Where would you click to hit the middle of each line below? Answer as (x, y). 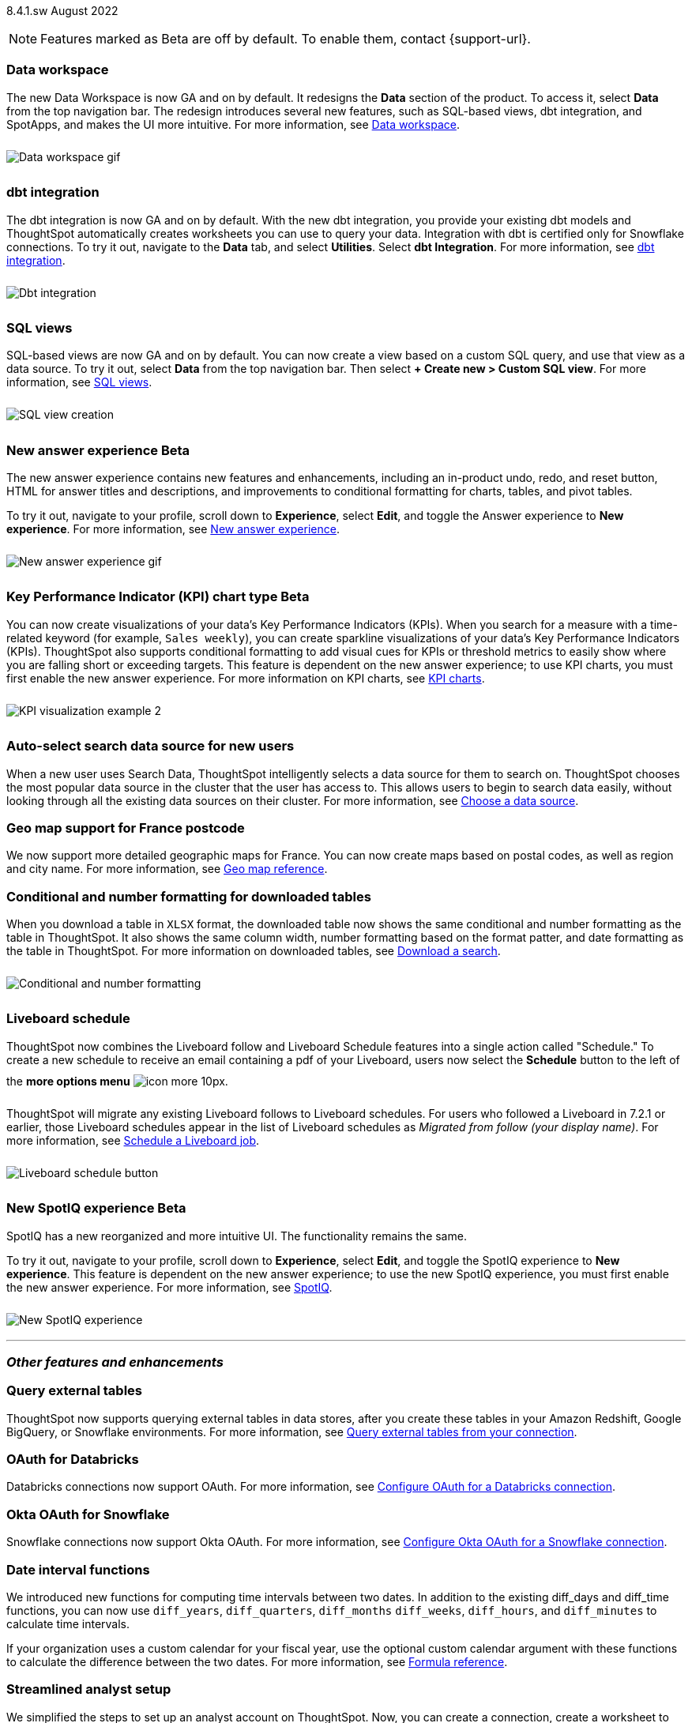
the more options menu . (117, 1081)
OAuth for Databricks (73, 1459)
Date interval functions (78, 1569)
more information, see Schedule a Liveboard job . (133, 1140)
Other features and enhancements (115, 1362)
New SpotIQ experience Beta (96, 1208)
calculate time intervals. (68, 1623)
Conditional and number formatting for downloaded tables (189, 896)
